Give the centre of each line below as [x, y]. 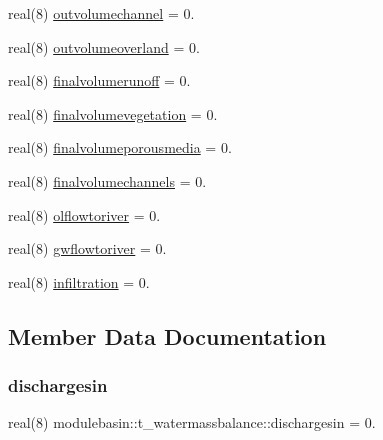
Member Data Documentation [167, 335]
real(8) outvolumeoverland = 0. [104, 46]
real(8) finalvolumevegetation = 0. [113, 113]
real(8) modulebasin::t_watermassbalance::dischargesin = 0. [192, 422]
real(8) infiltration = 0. [79, 281]
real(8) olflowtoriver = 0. [84, 214]
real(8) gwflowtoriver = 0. [87, 248]
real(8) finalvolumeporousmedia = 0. [120, 147]
